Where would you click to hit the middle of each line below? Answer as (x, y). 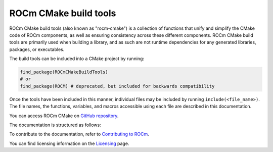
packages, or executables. (37, 49)
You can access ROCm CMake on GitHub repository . (64, 116)
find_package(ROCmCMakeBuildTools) (64, 72)
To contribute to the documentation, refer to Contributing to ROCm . (79, 134)
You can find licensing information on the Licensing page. (69, 143)
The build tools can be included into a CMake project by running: (77, 59)
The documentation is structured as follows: (55, 125)
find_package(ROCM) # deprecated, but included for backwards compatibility (117, 86)
